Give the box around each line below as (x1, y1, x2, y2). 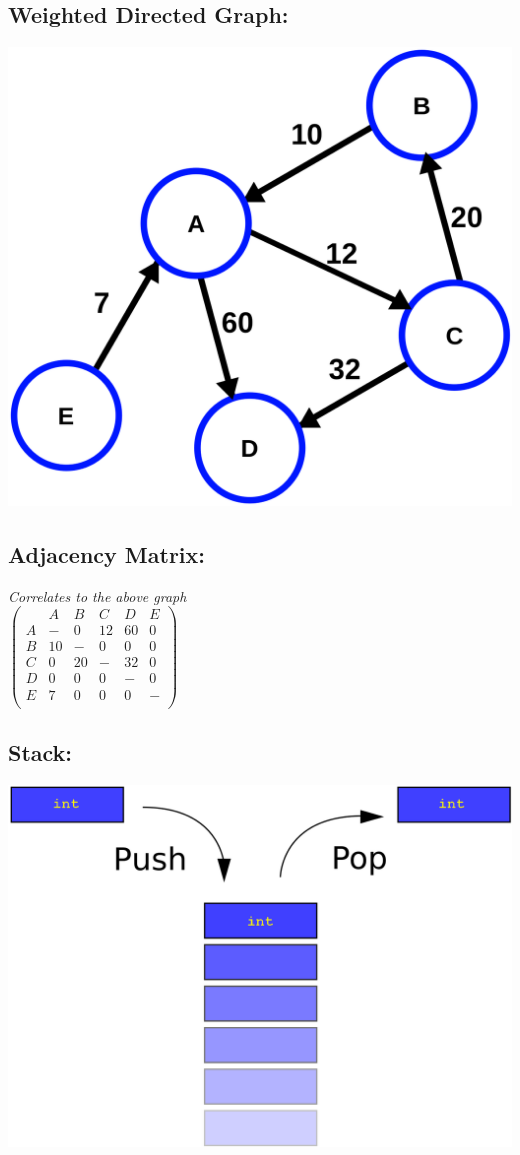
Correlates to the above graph (8, 585, 187, 606)
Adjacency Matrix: (8, 538, 206, 569)
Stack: (8, 736, 73, 767)
